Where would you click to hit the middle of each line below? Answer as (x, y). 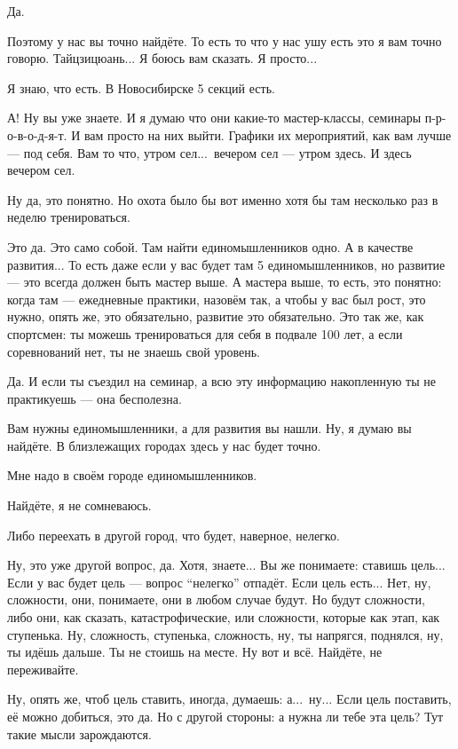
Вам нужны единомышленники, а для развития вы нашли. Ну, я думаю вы (209, 428)
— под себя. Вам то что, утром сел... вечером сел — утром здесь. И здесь (209, 152)
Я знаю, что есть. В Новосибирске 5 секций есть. (141, 87)
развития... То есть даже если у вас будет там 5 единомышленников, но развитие (226, 264)
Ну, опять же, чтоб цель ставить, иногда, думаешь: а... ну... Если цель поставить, (229, 699)
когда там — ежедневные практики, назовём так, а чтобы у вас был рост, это (217, 299)
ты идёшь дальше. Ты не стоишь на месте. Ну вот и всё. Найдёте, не (195, 652)
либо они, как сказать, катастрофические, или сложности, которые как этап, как (224, 617)
